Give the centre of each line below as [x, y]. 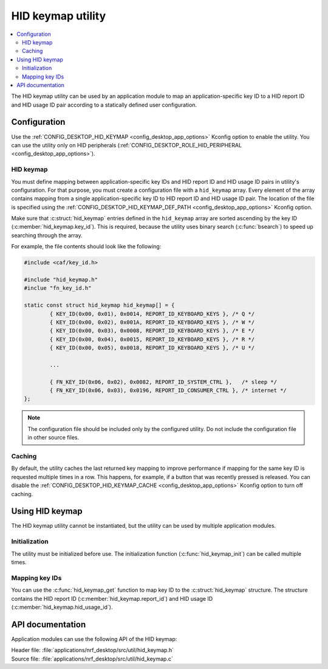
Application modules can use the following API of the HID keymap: [94, 639]
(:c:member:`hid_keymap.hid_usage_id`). [62, 607]
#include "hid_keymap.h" [61, 280]
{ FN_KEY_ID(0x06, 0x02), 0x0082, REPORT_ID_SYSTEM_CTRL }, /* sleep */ [163, 382]
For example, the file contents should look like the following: [86, 247]
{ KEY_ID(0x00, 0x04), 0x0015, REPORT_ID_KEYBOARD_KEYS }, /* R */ [152, 339]
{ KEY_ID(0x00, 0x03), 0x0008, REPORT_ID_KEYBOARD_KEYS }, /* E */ [152, 331]
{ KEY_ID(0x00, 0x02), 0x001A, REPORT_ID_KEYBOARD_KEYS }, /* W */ [152, 322]
